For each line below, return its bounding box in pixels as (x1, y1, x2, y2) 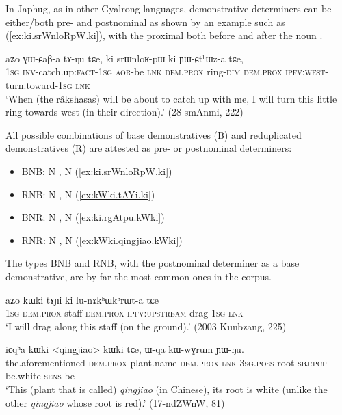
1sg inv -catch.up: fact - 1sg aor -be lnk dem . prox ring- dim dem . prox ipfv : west (5, 64, 326, 79)
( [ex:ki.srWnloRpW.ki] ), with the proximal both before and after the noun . (5, 28, 323, 42)
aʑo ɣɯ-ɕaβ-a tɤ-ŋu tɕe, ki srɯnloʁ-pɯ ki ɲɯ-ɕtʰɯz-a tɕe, (5, 51, 244, 65)
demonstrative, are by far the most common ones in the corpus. (5, 269, 272, 283)
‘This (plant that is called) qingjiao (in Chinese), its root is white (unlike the (5, 382, 328, 397)
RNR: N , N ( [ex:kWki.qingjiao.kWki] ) (21, 232, 183, 247)
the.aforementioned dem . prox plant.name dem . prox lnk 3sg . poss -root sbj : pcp (5, 355, 327, 369)
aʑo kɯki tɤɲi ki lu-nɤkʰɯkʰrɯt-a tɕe (5, 292, 159, 306)
